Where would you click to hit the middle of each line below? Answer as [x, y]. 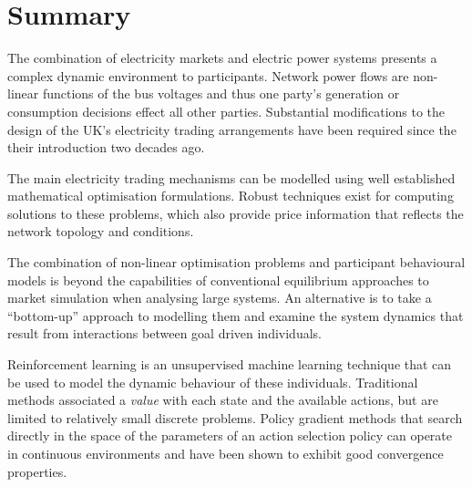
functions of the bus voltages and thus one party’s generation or [221, 93]
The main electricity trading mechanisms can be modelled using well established [231, 177]
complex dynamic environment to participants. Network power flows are [208, 75]
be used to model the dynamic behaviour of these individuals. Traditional [213, 382]
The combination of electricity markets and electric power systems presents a [222, 58]
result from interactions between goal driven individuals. [164, 333]
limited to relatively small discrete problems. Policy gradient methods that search [235, 417]
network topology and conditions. [101, 231]
